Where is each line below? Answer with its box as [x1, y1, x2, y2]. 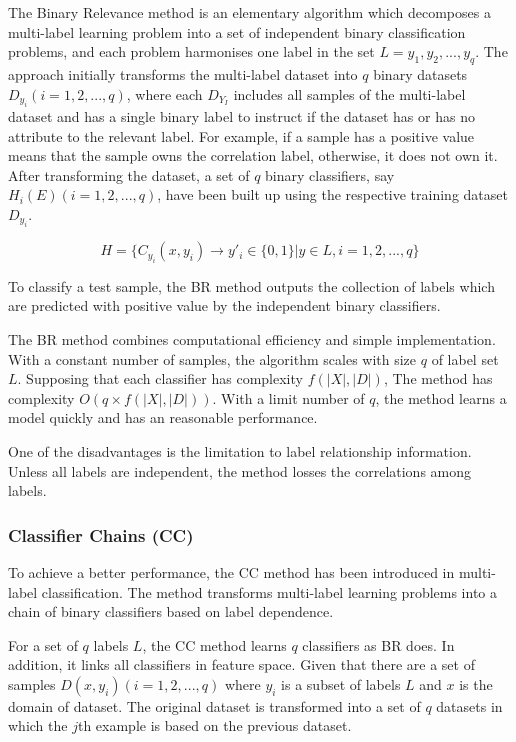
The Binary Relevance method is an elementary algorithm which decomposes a [8, 2, 491, 22]
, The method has [383, 368, 493, 389]
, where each [126, 83, 203, 104]
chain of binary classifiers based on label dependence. [8, 601, 334, 622]
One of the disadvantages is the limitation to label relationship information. [8, 440, 472, 461]
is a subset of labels [281, 673, 401, 694]
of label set [431, 348, 499, 369]
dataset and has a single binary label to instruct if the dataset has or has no [8, 105, 475, 126]
